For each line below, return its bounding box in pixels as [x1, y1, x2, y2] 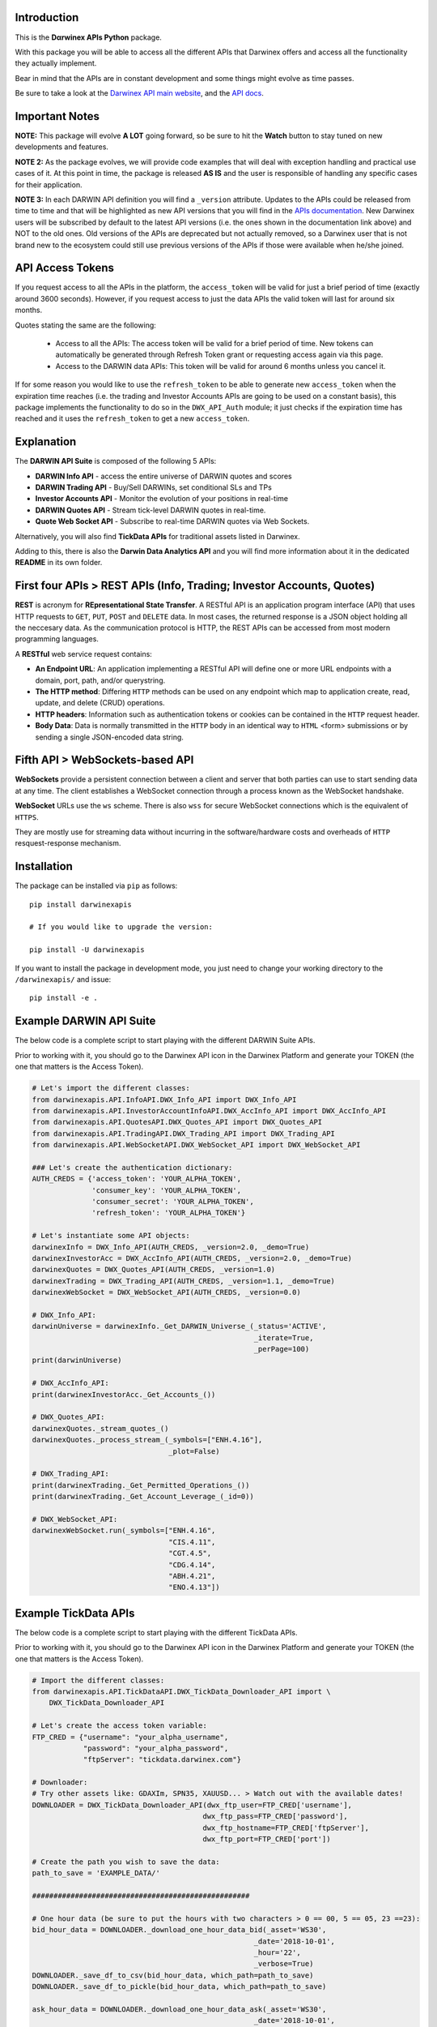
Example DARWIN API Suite [15, 1014, 156, 1028]
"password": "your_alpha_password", [83, 1743, 229, 1753]
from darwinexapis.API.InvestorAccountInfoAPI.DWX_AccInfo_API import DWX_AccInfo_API [32, 1106, 387, 1115]
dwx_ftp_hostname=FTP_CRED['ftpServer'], [202, 1823, 370, 1832]
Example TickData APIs [15, 1606, 135, 1620]
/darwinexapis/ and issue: [15, 975, 112, 984]
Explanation [15, 435, 77, 449]
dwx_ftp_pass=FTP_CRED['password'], [202, 1812, 348, 1821]
